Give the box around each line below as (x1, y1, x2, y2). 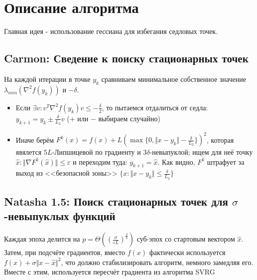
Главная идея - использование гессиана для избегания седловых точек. (4, 26, 218, 36)
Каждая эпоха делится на (4, 234, 80, 244)
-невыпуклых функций (4, 208, 116, 224)
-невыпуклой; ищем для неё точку (149, 147, 253, 157)
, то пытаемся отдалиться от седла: (102, 102, 208, 112)
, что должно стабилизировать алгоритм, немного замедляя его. (61, 257, 254, 267)
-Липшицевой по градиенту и (52, 147, 141, 157)
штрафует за (207, 156, 245, 167)
